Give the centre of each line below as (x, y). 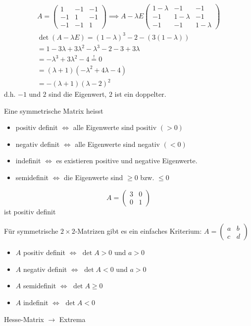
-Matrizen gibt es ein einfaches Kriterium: (138, 231)
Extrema (72, 319)
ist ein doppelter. (140, 94)
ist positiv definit (30, 211)
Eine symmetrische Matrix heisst (54, 110)
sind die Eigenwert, (78, 94)
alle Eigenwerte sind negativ (117, 144)
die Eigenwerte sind (94, 177)
